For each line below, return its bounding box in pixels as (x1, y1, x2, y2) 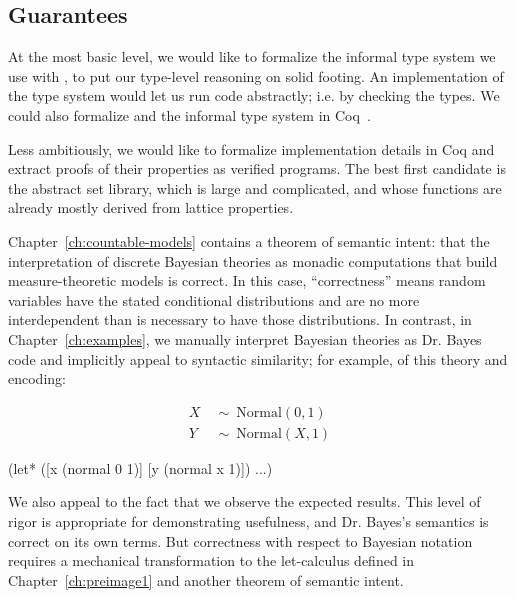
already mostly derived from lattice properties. (8, 197, 294, 218)
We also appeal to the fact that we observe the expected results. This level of (8, 491, 481, 512)
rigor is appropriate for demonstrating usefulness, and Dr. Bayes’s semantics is (8, 510, 489, 531)
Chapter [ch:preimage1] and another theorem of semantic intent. (8, 569, 404, 590)
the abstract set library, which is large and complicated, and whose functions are (8, 177, 502, 198)
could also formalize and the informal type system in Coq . (8, 104, 371, 125)
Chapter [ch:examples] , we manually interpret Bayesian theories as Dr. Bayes (8, 328, 482, 349)
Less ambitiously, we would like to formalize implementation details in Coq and (8, 138, 495, 159)
